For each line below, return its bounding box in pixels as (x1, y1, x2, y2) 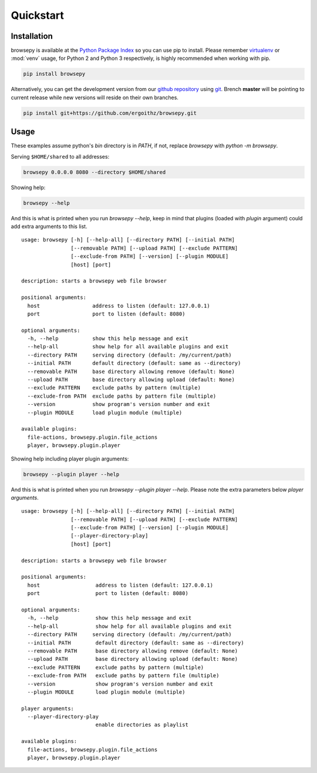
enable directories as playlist (95, 721, 189, 728)
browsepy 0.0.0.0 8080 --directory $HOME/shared (23, 169, 166, 176)
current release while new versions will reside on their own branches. (11, 94, 179, 101)
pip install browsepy (23, 70, 86, 78)
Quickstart (11, 9, 65, 22)
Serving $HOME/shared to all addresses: (11, 153, 110, 160)
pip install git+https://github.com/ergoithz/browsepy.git (23, 109, 197, 116)
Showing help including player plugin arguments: (11, 455, 129, 462)
